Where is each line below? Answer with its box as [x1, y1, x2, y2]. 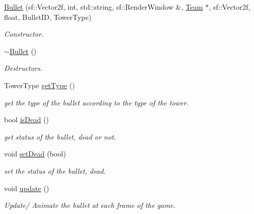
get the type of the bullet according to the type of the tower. [4, 97, 189, 108]
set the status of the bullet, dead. [4, 165, 106, 176]
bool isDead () [4, 114, 49, 125]
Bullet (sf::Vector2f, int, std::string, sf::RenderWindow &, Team [4, 2, 203, 12]
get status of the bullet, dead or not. [4, 131, 116, 142]
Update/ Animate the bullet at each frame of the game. [4, 200, 175, 210]
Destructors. [4, 63, 42, 73]
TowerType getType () [4, 79, 75, 90]
